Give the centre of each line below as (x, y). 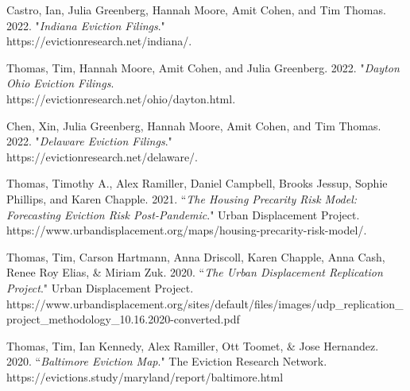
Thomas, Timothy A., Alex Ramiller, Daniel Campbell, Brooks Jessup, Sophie (197, 183)
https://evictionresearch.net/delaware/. (102, 156)
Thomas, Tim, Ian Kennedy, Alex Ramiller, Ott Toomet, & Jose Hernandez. (193, 345)
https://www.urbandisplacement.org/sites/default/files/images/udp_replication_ (205, 303)
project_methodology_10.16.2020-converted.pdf (123, 319)
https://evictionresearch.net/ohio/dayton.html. (121, 98)
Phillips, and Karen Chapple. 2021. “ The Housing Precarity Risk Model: (182, 198)
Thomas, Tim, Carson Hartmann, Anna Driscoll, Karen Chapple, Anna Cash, (196, 256)
